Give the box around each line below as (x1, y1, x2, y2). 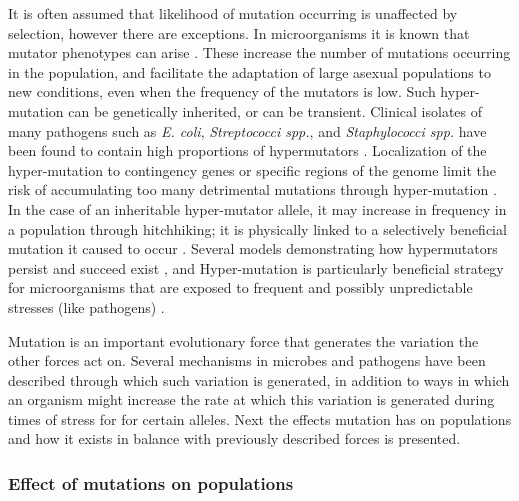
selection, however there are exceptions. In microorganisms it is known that (8, 22, 470, 43)
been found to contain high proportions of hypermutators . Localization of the (8, 140, 487, 161)
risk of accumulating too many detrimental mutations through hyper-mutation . (8, 179, 497, 200)
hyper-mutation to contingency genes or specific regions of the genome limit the (8, 159, 496, 180)
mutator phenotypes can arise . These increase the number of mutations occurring (8, 42, 511, 63)
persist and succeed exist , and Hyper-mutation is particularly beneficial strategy (8, 257, 504, 278)
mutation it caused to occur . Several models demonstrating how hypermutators (8, 238, 498, 259)
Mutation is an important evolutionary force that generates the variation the (8, 330, 479, 351)
